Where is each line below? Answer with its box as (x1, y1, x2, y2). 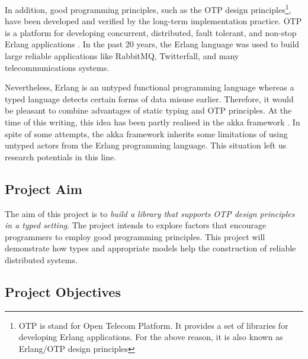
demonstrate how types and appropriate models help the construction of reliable (5, 242, 296, 254)
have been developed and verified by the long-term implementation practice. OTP (5, 15, 302, 27)
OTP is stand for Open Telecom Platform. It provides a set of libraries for (18, 319, 288, 331)
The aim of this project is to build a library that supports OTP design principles (5, 207, 295, 219)
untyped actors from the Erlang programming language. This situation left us (5, 139, 287, 151)
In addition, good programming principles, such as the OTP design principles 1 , (5, 2, 291, 15)
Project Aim (5, 179, 82, 198)
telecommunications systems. (5, 61, 110, 73)
